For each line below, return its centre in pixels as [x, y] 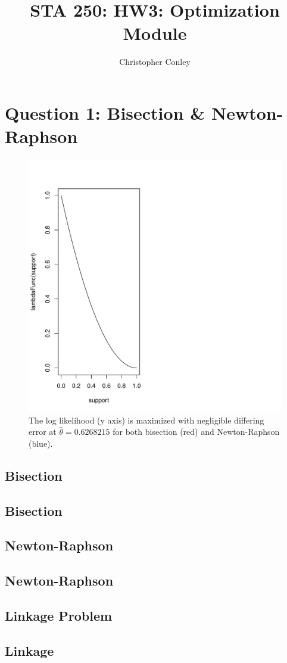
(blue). [41, 443]
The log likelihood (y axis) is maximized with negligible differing [146, 420]
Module [155, 33]
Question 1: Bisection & [105, 112]
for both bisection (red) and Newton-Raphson [196, 432]
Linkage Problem [59, 615]
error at [43, 432]
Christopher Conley [155, 62]
